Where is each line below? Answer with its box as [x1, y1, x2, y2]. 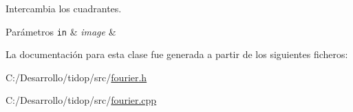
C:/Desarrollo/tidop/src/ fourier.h [6, 70, 147, 84]
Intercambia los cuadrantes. [6, 1, 122, 15]
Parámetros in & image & [6, 24, 116, 38]
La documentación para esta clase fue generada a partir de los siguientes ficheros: [6, 47, 348, 61]
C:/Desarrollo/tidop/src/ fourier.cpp [6, 93, 157, 107]
